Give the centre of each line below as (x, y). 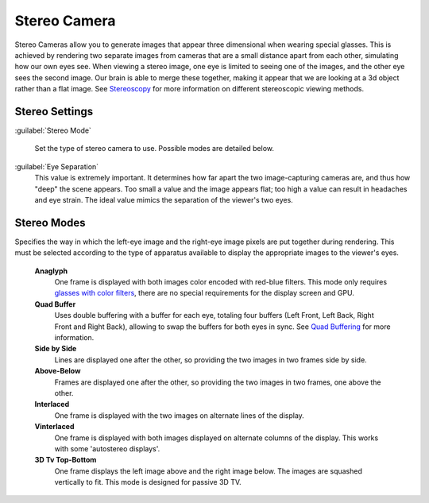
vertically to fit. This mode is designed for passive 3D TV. (148, 482)
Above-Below (58, 371)
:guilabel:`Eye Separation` (57, 166)
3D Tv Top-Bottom (66, 460)
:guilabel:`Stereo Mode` (53, 130)
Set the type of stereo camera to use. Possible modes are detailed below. (154, 149)
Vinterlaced (54, 427)
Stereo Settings (54, 111)
